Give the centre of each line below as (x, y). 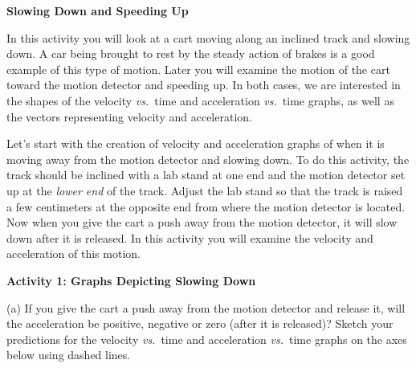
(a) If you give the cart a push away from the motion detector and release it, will (206, 307)
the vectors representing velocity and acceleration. (129, 116)
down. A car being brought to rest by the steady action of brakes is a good (191, 53)
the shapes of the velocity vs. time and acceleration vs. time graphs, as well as (200, 100)
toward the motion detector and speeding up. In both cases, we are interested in (204, 85)
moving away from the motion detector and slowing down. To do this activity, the (208, 159)
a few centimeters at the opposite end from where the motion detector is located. (206, 206)
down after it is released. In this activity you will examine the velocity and (190, 237)
